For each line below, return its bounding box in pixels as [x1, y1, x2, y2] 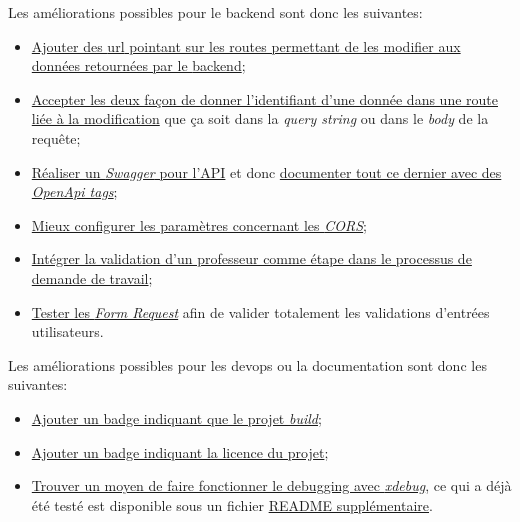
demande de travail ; [31, 267, 153, 288]
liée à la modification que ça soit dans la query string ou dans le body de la [31, 108, 489, 129]
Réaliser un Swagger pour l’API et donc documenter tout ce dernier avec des [31, 161, 502, 182]
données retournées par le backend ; [31, 55, 246, 76]
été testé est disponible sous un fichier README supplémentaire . [31, 494, 433, 515]
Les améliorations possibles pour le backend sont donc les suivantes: [8, 2, 423, 22]
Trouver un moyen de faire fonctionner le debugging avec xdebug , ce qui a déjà [31, 475, 512, 496]
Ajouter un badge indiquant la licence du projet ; [31, 441, 329, 462]
